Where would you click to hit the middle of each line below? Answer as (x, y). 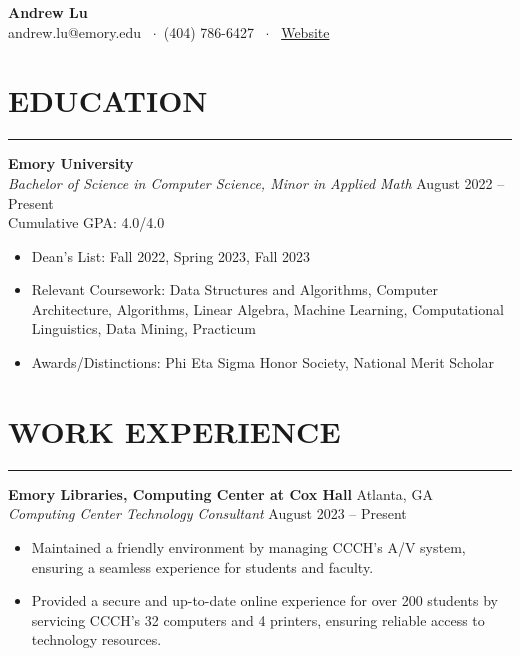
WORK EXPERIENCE (174, 430)
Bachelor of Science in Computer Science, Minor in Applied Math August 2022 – (256, 182)
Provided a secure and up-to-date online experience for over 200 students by (264, 600)
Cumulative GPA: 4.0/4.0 (86, 222)
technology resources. (96, 639)
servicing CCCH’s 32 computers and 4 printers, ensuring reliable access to (258, 619)
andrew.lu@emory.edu (75, 31)
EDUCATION (108, 100)
